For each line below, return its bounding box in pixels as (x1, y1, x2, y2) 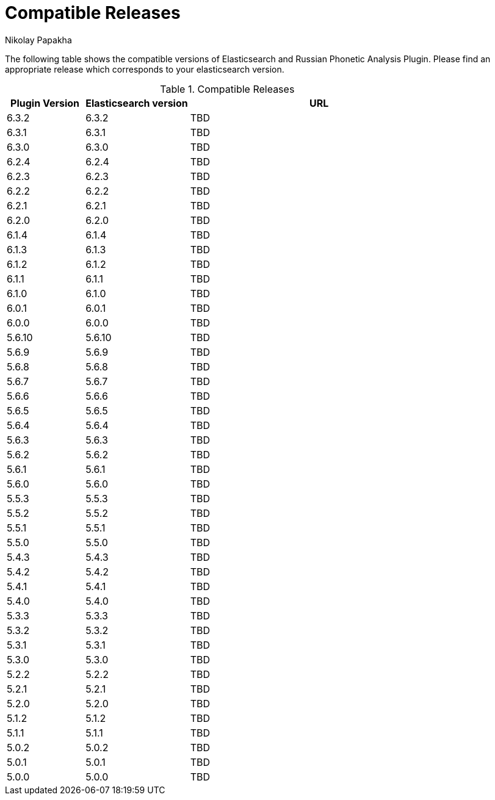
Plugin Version (10, 96, 80, 109)
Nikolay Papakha (5, 34, 72, 45)
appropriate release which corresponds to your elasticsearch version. (5, 63, 284, 74)
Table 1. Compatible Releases (160, 82, 295, 95)
